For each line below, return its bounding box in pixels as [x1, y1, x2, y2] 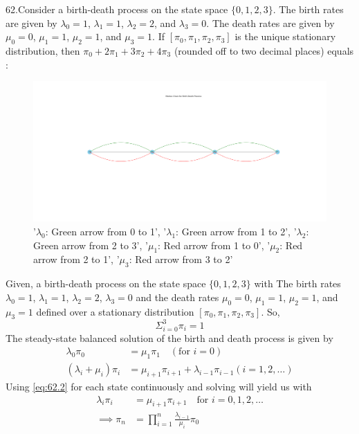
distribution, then [6, 43, 80, 57]
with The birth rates [254, 276, 341, 291]
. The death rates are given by [206, 15, 335, 30]
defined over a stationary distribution [36, 304, 194, 318]
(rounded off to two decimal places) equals [174, 43, 354, 57]
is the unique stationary [234, 29, 336, 44]
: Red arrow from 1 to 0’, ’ [158, 237, 270, 252]
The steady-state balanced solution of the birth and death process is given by [6, 330, 333, 345]
